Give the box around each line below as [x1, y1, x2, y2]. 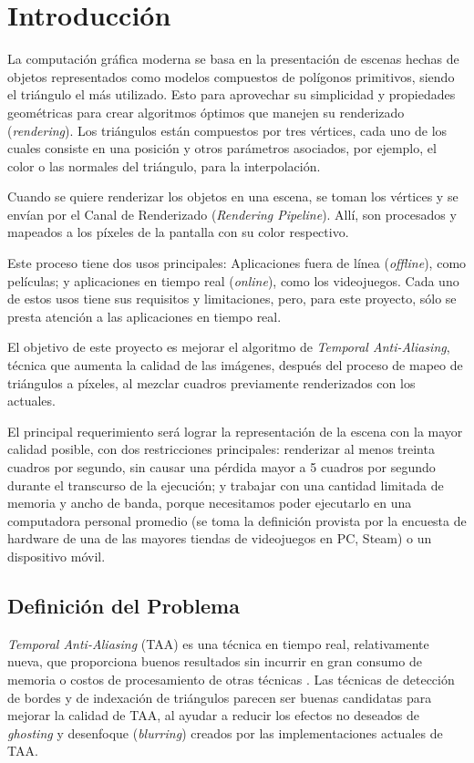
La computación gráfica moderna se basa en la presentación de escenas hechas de [7, 49, 459, 68]
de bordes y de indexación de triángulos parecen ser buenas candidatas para [7, 687, 432, 706]
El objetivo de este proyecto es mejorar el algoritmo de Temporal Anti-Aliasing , [7, 337, 450, 356]
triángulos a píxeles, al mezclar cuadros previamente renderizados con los [7, 373, 416, 392]
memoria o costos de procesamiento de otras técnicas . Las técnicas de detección [7, 669, 455, 688]
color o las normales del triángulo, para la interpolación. [7, 156, 321, 175]
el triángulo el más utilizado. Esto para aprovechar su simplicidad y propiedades [7, 85, 456, 104]
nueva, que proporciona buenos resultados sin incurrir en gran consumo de [7, 652, 422, 671]
